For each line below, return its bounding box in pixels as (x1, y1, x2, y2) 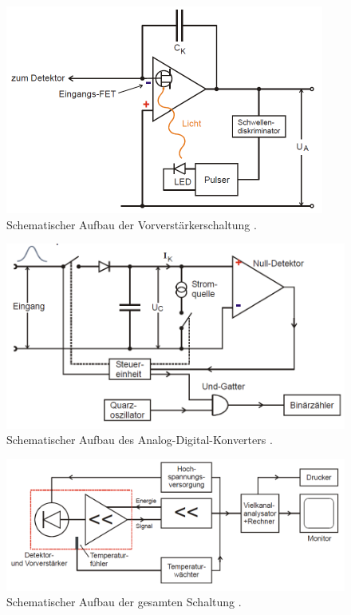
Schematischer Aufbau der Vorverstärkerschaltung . (6, 216, 257, 232)
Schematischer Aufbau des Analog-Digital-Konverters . (6, 431, 273, 448)
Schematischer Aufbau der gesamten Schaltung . (6, 593, 242, 610)
